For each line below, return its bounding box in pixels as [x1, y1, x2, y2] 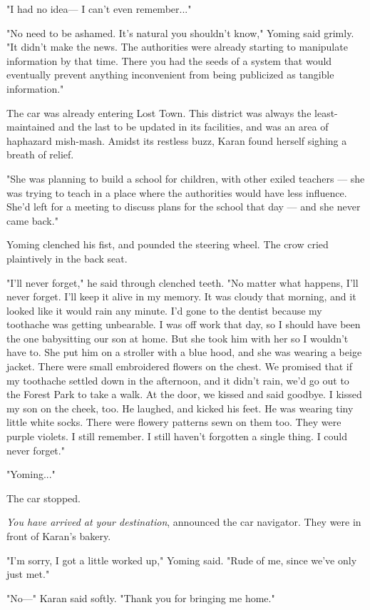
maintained [6, 119, 56, 134]
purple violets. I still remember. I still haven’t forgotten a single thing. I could [6, 429, 348, 444]
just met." [6, 566, 50, 581]
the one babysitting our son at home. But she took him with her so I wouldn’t [6, 330, 349, 345]
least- [314, 105, 338, 120]
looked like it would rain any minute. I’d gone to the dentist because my [6, 303, 322, 317]
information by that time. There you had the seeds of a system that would [6, 53, 332, 68]
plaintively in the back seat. [6, 250, 128, 265]
